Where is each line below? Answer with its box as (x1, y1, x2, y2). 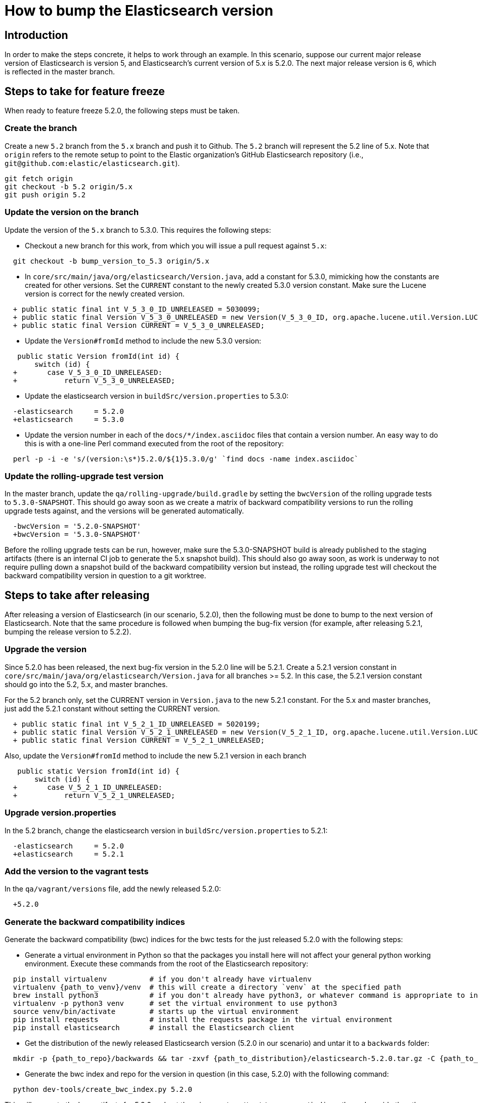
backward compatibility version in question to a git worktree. (5, 571, 206, 580)
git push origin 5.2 (5, 190, 86, 199)
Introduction (5, 28, 68, 41)
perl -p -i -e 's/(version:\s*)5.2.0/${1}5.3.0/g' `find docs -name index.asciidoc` (13, 454, 359, 463)
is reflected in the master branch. (5, 67, 115, 76)
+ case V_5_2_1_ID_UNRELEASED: (13, 783, 162, 791)
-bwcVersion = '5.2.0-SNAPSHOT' (13, 522, 141, 531)
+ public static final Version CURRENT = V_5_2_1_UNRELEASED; (13, 736, 265, 744)
